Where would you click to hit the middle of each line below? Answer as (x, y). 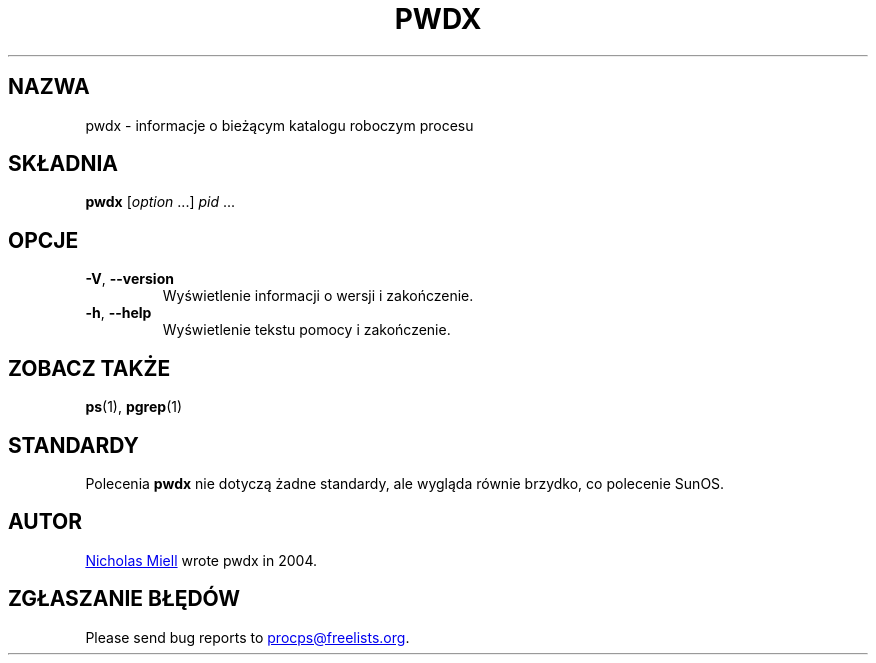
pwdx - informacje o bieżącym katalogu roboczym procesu (279, 125)
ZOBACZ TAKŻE (89, 368)
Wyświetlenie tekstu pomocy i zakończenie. (306, 330)
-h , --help (118, 313)
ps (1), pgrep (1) (134, 407)
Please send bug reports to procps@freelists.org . (247, 637)
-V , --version (129, 279)
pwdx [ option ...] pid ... (160, 202)
